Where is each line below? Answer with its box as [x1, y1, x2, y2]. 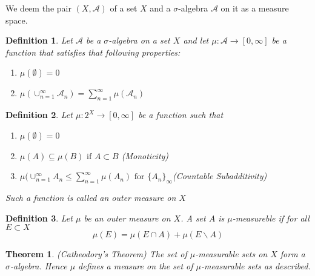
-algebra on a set [108, 34, 170, 47]
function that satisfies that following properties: [5, 45, 181, 58]
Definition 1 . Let [5, 34, 73, 47]
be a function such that [138, 108, 224, 121]
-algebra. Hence [10, 259, 67, 272]
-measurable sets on [195, 248, 268, 260]
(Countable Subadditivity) [172, 169, 267, 182]
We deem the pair [5, 2, 71, 14]
